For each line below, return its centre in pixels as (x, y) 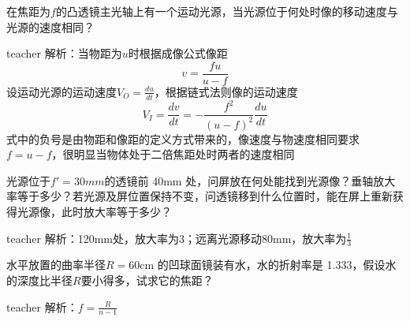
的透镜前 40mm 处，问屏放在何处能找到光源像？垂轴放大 (250, 180)
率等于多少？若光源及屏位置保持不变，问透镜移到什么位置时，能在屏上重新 (199, 196)
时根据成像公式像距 (178, 53)
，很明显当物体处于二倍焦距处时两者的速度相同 (173, 154)
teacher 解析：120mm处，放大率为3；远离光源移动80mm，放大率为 (177, 238)
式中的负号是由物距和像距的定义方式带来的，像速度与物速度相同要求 (183, 138)
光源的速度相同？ (50, 26)
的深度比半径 (39, 280)
